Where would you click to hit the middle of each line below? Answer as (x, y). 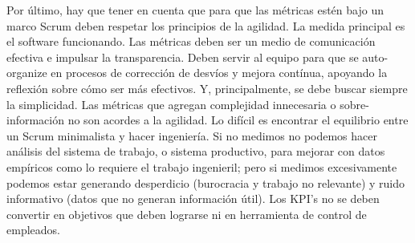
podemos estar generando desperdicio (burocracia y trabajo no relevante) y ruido (206, 182)
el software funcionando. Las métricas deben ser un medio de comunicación (191, 41)
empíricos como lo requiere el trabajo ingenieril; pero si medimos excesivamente (202, 166)
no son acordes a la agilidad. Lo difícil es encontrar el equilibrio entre (238, 120)
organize (27, 73)
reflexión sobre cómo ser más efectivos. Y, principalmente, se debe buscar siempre (207, 88)
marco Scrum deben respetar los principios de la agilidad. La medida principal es (206, 25)
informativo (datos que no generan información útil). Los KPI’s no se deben (193, 198)
